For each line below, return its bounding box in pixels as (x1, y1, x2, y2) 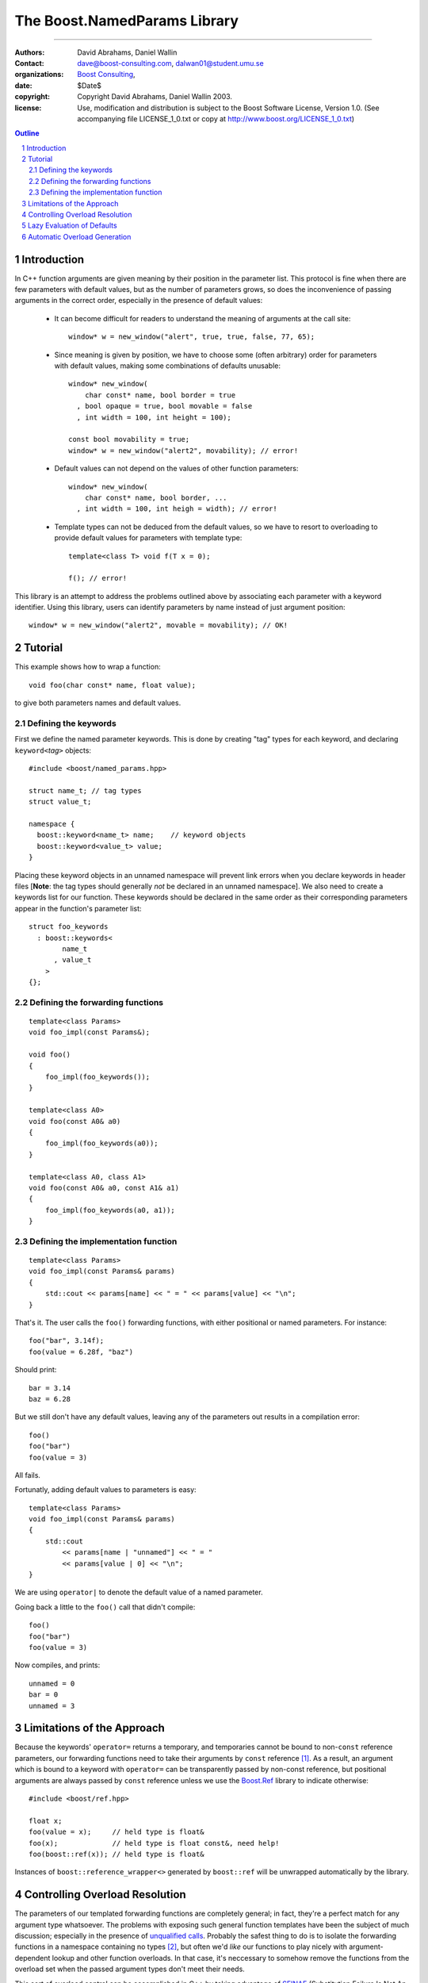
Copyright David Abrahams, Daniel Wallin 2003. (77, 92, 233, 102)
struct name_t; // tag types (29, 786, 142, 795)
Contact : (14, 58, 45, 67)
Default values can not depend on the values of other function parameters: (54, 464, 299, 474)
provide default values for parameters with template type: (54, 533, 243, 543)
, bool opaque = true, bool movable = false (76, 401, 253, 411)
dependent (14, 1953, 51, 1962)
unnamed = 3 (29, 1701, 75, 1710)
